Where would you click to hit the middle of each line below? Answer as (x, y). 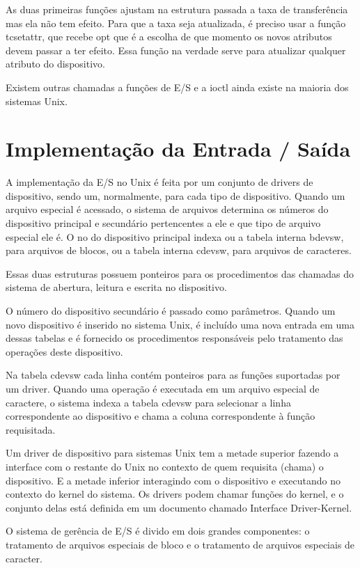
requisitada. (31, 429)
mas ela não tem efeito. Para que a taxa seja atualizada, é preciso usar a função (176, 23)
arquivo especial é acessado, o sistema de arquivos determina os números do (167, 209)
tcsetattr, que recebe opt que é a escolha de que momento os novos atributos (169, 37)
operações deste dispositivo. (64, 351)
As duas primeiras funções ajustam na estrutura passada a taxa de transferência (177, 9)
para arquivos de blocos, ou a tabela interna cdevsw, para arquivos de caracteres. (179, 250)
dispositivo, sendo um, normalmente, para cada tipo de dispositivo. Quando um (175, 195)
